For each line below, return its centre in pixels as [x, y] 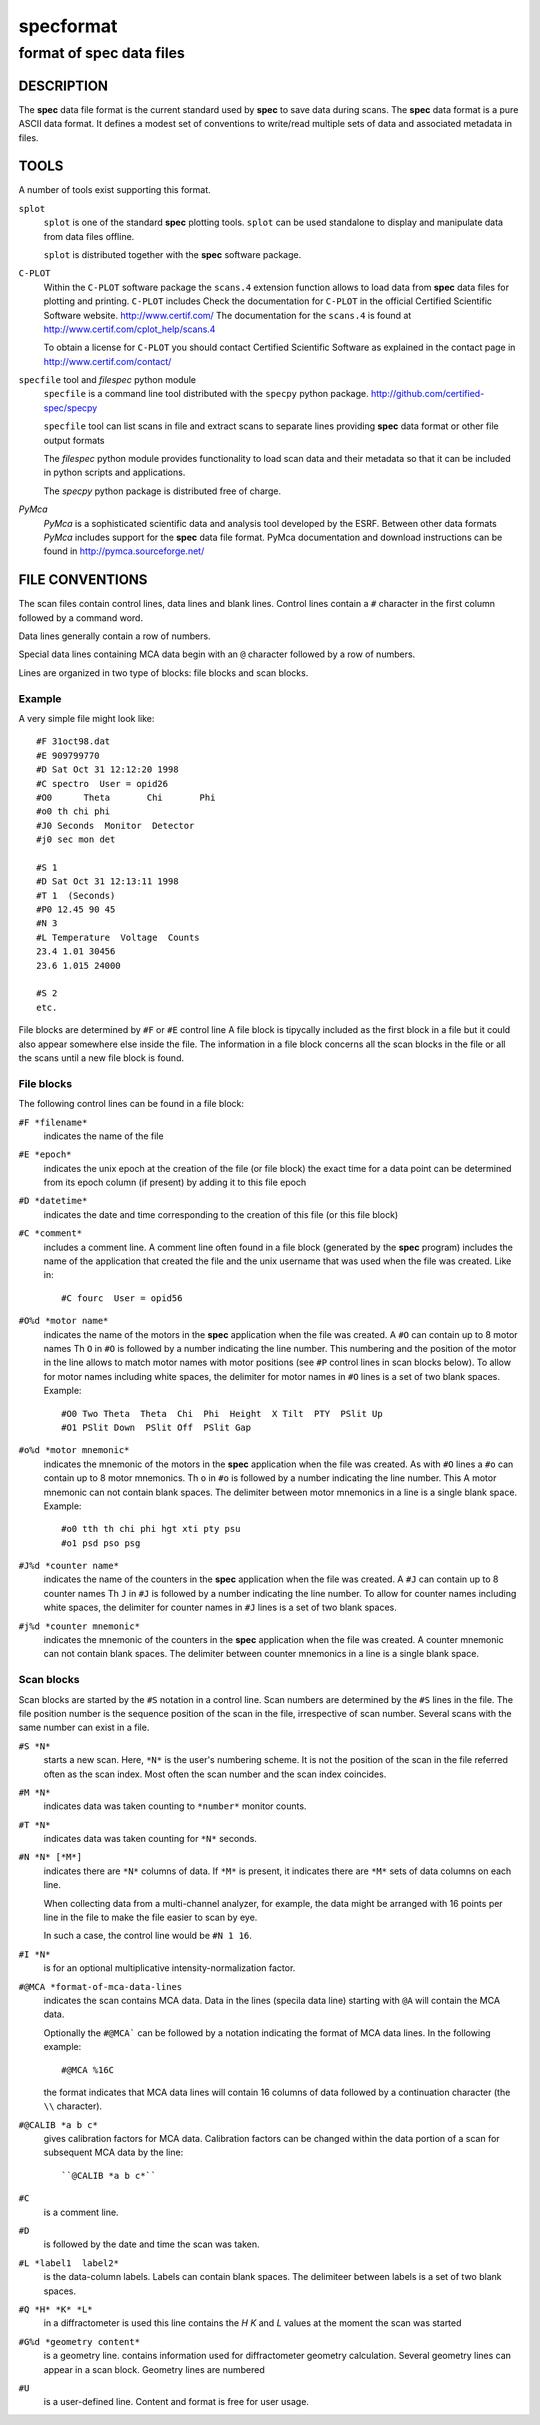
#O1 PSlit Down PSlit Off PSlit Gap [156, 1427]
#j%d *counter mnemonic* [79, 1626]
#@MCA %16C [88, 2069]
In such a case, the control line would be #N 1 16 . [147, 1936]
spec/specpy [70, 407]
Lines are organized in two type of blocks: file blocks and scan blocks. [163, 672]
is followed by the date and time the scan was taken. [151, 2244]
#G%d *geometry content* [79, 2341]
